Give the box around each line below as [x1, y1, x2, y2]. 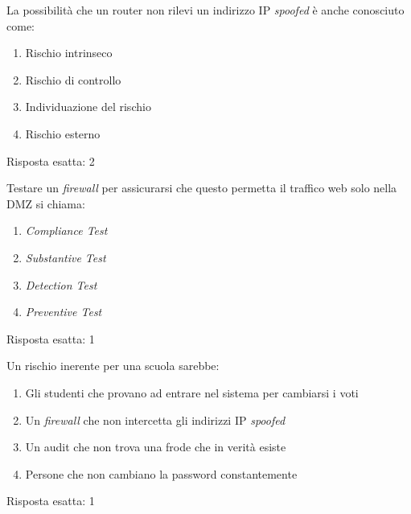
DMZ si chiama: [6, 195, 85, 212]
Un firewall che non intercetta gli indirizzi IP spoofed [25, 411, 286, 428]
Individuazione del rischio [25, 98, 151, 115]
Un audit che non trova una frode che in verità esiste [25, 438, 286, 455]
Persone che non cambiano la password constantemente [25, 465, 298, 482]
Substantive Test [25, 249, 106, 265]
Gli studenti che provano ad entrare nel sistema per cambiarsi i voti [25, 384, 359, 401]
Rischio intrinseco [25, 44, 113, 61]
